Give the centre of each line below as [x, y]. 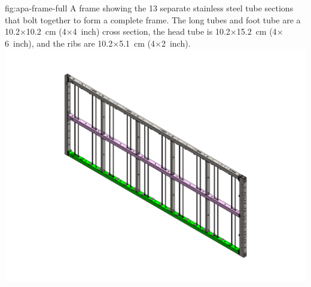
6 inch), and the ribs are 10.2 [59, 43]
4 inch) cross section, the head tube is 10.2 [151, 31]
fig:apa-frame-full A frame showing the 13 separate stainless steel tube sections [149, 8]
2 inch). [176, 43]
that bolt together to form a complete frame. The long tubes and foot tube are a [153, 19]
